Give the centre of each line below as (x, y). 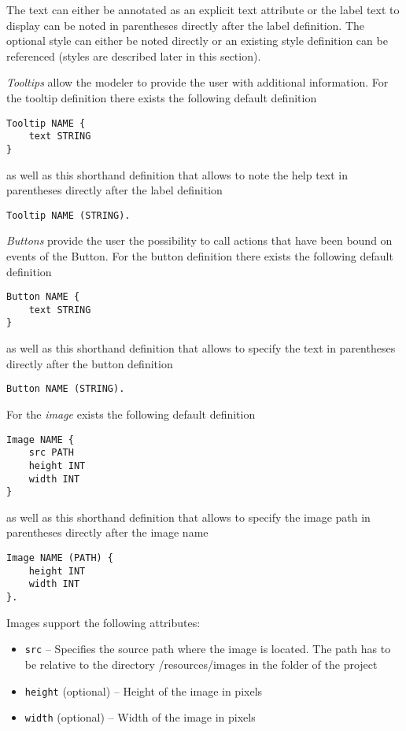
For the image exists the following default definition (131, 413)
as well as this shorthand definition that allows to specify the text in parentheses (201, 348)
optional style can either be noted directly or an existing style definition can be (197, 41)
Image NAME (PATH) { (60, 558)
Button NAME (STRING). (66, 389)
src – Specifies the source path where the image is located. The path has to (208, 649)
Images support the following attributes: (103, 622)
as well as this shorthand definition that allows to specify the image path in (188, 517)
